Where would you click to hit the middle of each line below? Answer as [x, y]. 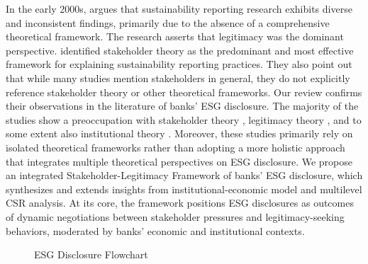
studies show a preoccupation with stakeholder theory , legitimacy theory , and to [184, 119]
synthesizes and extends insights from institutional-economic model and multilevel [184, 189]
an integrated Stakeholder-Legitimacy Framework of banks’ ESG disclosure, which [184, 175]
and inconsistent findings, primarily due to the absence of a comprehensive [168, 22]
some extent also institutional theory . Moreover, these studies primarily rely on [179, 133]
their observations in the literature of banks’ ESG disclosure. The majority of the [182, 106]
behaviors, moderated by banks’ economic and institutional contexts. [155, 230]
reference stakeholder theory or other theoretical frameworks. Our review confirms [184, 92]
